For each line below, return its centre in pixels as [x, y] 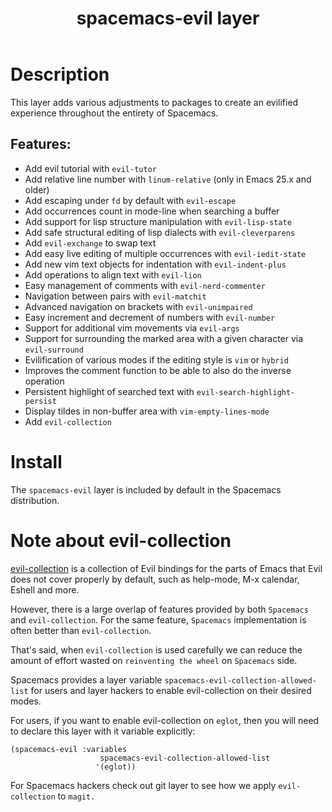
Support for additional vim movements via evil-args [132, 328]
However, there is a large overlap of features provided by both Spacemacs [159, 609]
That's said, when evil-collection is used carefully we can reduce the [156, 649]
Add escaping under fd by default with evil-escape [130, 200]
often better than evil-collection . [81, 630]
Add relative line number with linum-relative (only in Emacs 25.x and [168, 179]
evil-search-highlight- [246, 392]
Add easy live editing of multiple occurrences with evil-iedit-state [165, 253]
